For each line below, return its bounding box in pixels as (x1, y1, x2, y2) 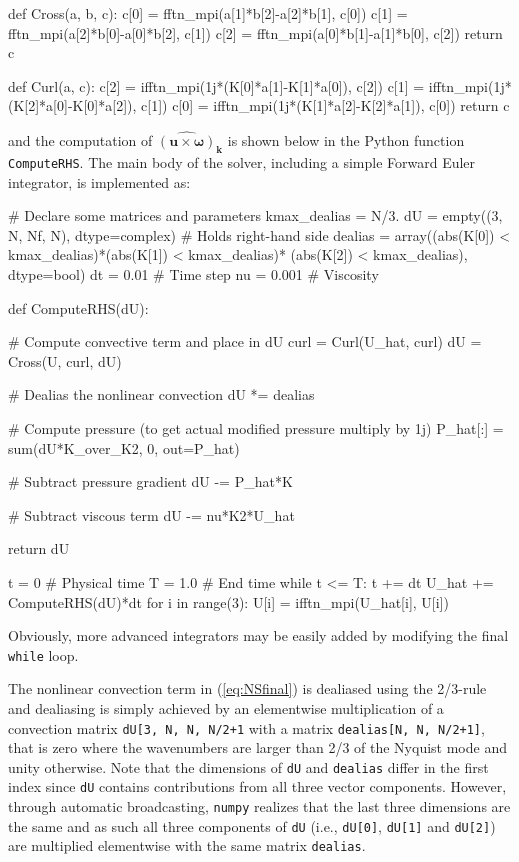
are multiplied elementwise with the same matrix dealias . (8, 835, 366, 856)
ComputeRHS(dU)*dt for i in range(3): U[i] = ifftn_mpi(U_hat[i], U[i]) (8, 591, 449, 612)
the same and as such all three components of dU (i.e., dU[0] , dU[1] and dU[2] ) (8, 815, 496, 836)
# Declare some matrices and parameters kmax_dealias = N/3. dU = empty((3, (8, 205, 503, 226)
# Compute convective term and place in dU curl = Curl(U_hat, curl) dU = (8, 331, 482, 352)
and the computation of (8, 130, 153, 151)
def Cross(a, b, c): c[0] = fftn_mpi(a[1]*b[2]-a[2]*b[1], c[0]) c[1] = (8, 3, 408, 23)
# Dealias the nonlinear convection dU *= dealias (8, 384, 315, 405)
